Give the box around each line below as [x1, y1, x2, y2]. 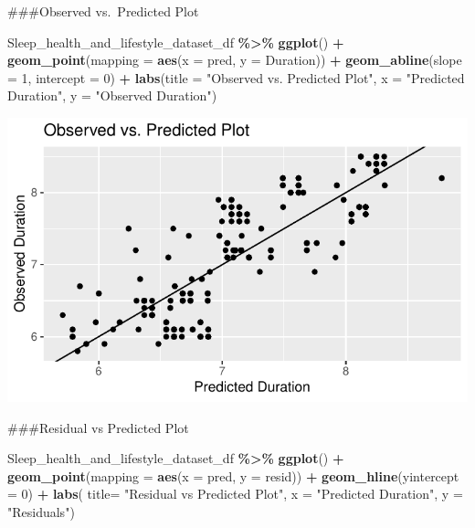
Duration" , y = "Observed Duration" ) [7, 86, 217, 105]
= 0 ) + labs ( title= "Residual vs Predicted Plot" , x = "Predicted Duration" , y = [7, 484, 463, 503]
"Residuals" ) [7, 502, 75, 522]
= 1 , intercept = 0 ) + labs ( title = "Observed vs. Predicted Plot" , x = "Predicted [7, 68, 465, 87]
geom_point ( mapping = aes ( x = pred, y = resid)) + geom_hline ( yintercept [7, 466, 459, 485]
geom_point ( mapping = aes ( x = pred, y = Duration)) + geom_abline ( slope [7, 50, 462, 69]
